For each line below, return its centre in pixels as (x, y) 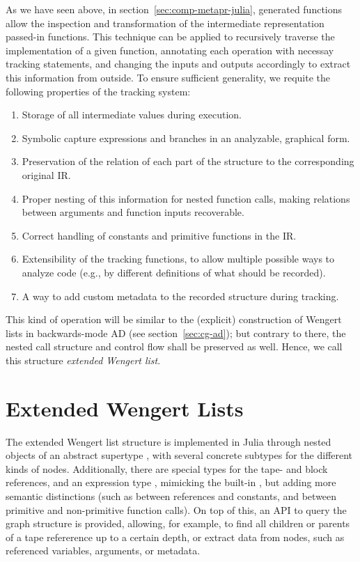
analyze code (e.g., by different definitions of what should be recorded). (174, 272)
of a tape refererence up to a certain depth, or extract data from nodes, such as (175, 537)
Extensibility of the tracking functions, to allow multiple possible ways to (178, 259)
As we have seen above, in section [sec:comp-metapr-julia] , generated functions (174, 9)
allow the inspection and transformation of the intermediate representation (165, 23)
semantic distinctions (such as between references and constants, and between (171, 495)
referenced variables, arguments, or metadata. (103, 551)
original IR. (46, 174)
